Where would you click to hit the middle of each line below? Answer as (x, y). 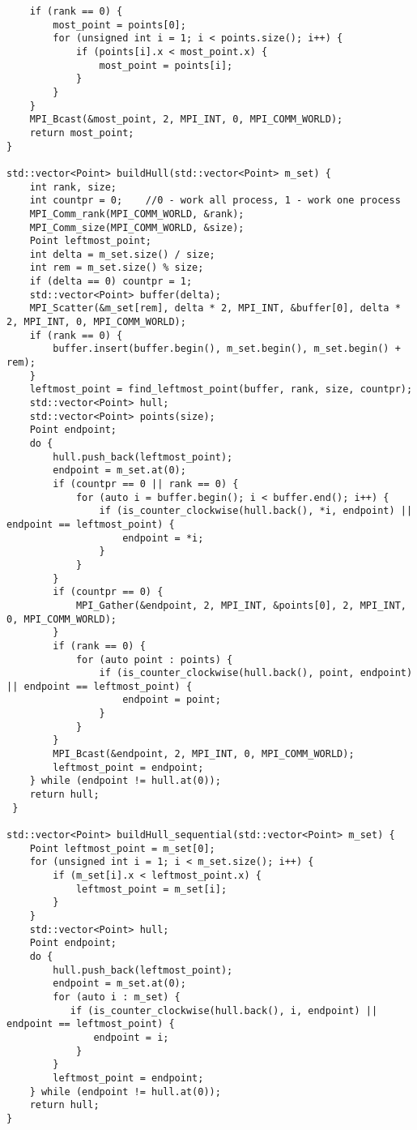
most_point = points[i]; (166, 65)
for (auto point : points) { (154, 659)
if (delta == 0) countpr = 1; (111, 282)
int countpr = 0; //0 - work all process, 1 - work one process (215, 201)
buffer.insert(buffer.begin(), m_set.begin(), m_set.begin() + (227, 349)
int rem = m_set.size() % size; (117, 268)
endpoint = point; (172, 700)
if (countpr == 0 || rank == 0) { (146, 484)
